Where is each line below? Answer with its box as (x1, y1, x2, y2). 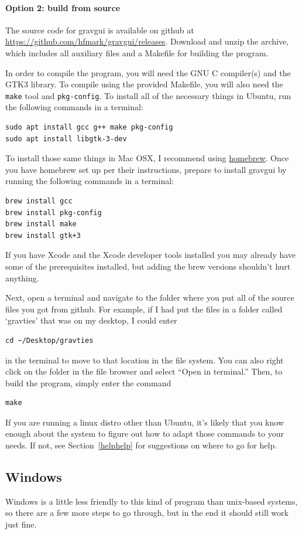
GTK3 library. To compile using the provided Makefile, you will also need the (5, 78, 283, 90)
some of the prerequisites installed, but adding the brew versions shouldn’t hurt (5, 260, 291, 272)
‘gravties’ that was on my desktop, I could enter (5, 314, 177, 326)
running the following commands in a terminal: (5, 175, 174, 187)
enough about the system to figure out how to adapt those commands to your (5, 427, 284, 440)
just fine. (5, 518, 37, 530)
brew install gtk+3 (5, 231, 81, 240)
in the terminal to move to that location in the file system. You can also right (5, 353, 284, 366)
